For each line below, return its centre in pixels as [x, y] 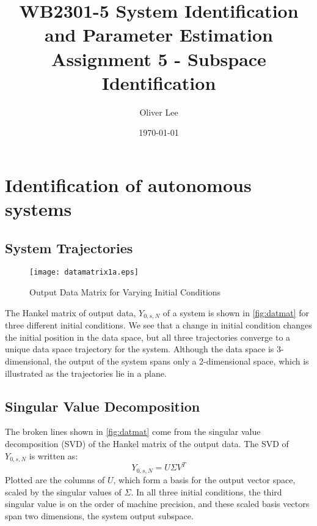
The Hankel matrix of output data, [71, 312]
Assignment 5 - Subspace [159, 58]
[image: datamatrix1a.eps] [84, 272]
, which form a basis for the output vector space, [204, 479]
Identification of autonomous [128, 184]
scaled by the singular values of [63, 491]
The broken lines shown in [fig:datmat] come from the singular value [133, 432]
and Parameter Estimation [159, 35]
